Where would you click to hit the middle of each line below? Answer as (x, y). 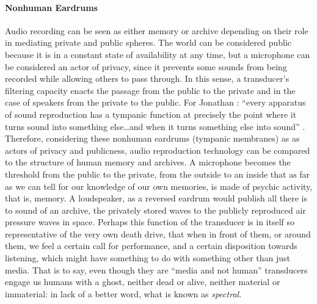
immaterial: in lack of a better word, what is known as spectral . (123, 293)
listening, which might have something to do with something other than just (148, 258)
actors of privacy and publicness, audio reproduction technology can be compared (158, 150)
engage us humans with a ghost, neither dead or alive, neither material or (143, 282)
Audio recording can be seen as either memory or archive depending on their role (157, 30)
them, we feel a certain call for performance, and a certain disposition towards (151, 246)
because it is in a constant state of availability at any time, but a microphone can (158, 54)
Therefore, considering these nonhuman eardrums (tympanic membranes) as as (152, 138)
